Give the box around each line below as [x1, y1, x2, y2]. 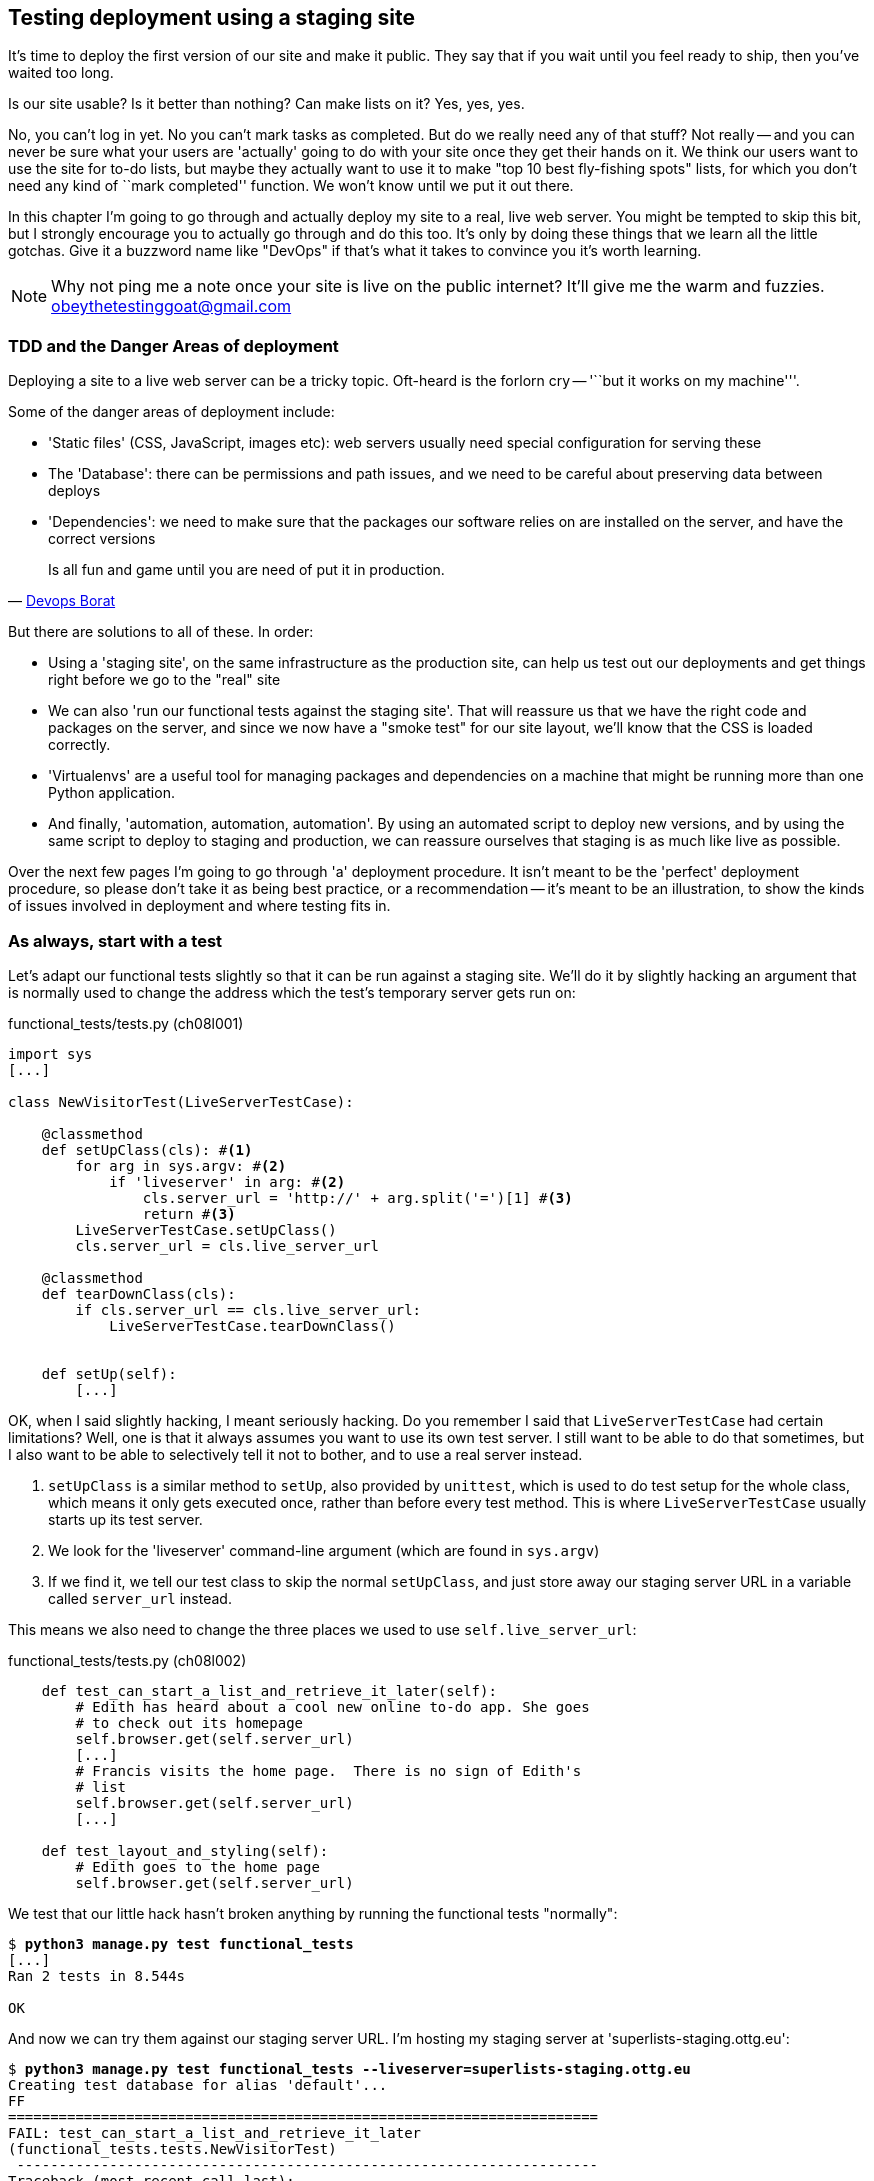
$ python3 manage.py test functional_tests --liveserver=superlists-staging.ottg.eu [8, 2060, 691, 2077]
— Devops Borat [8, 592, 116, 610]
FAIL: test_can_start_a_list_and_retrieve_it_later [8, 2124, 422, 2141]
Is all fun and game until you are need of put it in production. [48, 561, 445, 579]
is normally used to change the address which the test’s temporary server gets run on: [8, 983, 576, 1001]
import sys [8, 1045, 93, 1062]
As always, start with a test [8, 930, 223, 951]
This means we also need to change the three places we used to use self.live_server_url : [8, 1620, 637, 1638]
